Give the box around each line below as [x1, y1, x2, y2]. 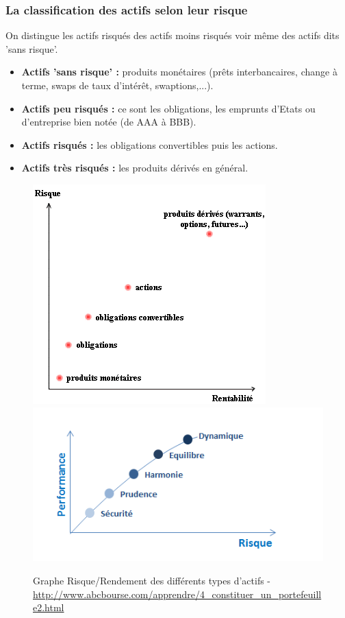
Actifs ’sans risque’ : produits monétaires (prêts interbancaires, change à [21, 64, 337, 79]
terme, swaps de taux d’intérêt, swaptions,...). [21, 78, 214, 92]
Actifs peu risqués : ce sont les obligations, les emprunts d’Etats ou [21, 101, 316, 115]
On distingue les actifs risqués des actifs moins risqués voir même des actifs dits [5, 28, 340, 43]
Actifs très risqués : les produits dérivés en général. [21, 161, 248, 175]
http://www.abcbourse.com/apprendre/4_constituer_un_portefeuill [33, 586, 322, 601]
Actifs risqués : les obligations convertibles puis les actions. [21, 137, 278, 152]
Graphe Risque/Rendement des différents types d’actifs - [33, 573, 271, 587]
